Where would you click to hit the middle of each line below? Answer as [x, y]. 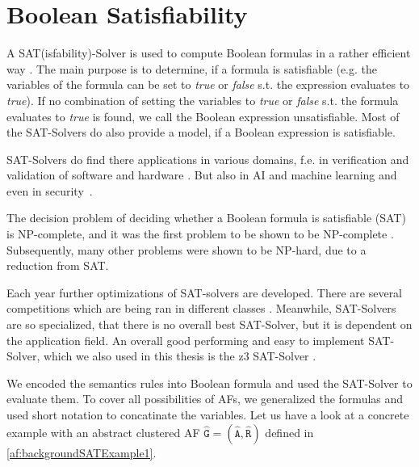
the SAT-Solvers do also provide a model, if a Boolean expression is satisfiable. [201, 132]
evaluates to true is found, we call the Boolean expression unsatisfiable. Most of [203, 116]
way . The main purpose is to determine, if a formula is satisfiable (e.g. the [192, 68]
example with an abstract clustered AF [103, 432]
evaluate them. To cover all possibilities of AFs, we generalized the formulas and [205, 399]
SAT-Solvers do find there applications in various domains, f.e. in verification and [208, 159]
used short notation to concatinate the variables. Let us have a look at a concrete [208, 414]
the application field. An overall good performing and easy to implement [186, 340]
